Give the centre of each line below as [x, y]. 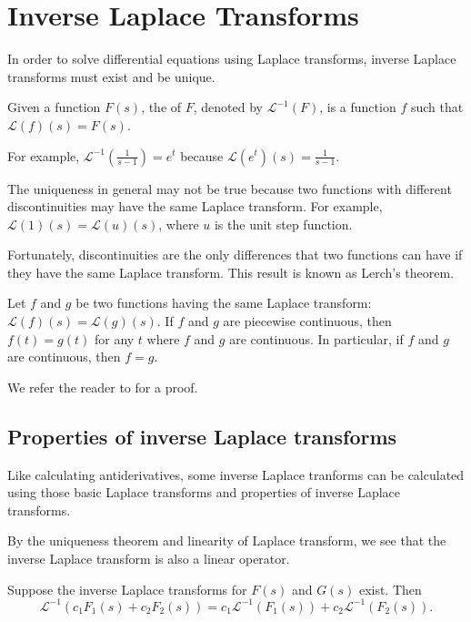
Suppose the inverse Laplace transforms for [127, 589]
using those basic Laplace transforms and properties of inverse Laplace [204, 492]
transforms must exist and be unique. [111, 76]
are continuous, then [64, 357]
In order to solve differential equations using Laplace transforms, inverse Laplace [232, 59]
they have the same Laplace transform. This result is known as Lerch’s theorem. [231, 272]
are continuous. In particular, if [316, 338]
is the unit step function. [283, 224]
